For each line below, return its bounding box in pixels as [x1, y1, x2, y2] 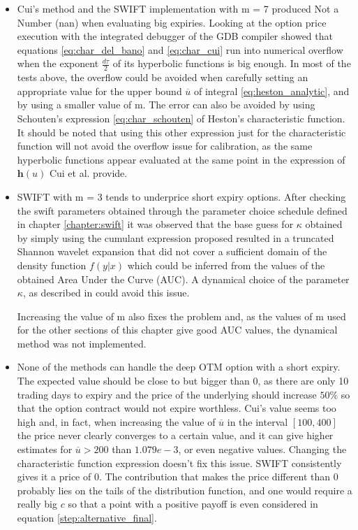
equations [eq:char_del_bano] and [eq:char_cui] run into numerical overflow [17, 42, 343, 57]
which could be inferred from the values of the [127, 257, 325, 272]
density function [17, 257, 87, 272]
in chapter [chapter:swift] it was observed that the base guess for [17, 217, 294, 231]
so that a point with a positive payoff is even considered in [68, 496, 318, 511]
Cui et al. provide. [49, 166, 128, 180]
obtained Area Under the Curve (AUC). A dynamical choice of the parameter [17, 271, 350, 286]
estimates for [17, 442, 73, 457]
